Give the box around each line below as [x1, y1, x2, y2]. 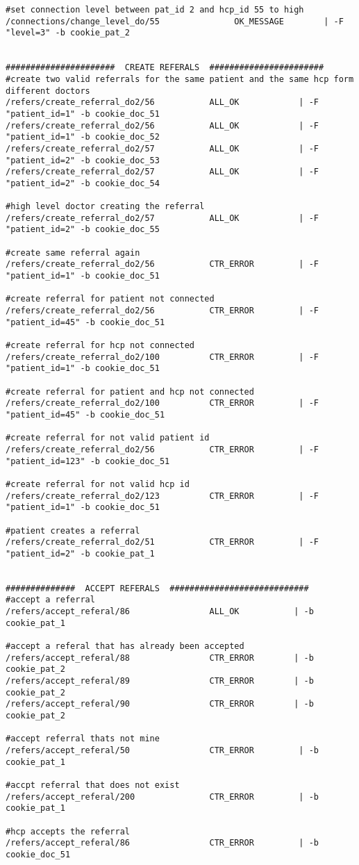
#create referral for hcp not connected [6, 340, 195, 351]
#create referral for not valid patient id [6, 433, 210, 443]
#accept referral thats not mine [6, 734, 160, 744]
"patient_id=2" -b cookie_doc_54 [6, 178, 160, 188]
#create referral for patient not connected [6, 294, 215, 304]
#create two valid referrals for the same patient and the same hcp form [6, 74, 354, 84]
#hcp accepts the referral [6, 826, 130, 837]
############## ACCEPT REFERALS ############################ [6, 583, 309, 593]
